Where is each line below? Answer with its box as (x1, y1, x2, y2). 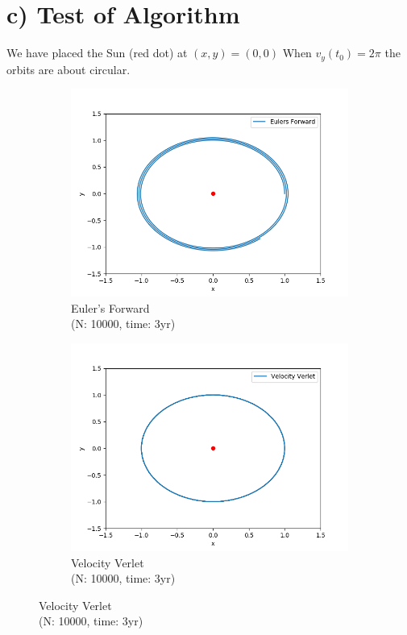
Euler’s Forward (71, 299, 150, 316)
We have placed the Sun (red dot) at (6, 44, 188, 61)
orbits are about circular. (6, 60, 131, 77)
